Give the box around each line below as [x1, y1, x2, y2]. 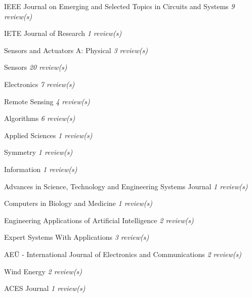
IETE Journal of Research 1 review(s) [4, 28, 122, 38]
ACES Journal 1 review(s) [4, 283, 86, 293]
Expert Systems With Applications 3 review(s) [4, 232, 149, 242]
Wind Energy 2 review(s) [4, 266, 82, 276]
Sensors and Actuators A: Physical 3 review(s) [4, 45, 148, 55]
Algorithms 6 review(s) [4, 113, 75, 123]
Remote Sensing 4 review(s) [4, 96, 90, 106]
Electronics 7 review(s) [4, 78, 75, 89]
